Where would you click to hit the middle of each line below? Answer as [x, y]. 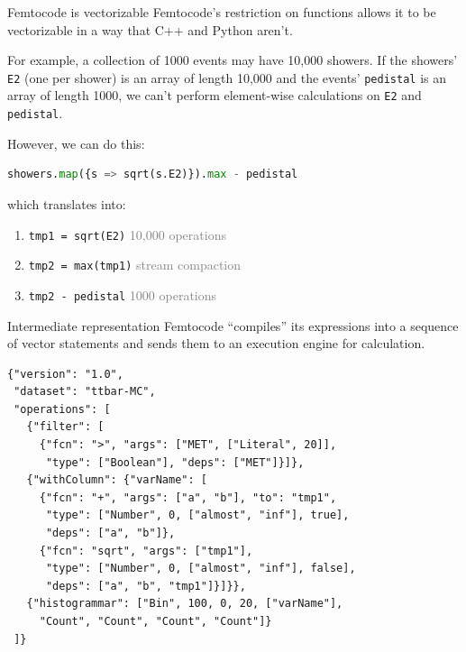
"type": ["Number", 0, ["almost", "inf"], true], [197, 515]
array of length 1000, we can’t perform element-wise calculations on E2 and [215, 95]
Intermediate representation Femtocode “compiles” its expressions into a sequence [233, 325]
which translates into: [67, 203]
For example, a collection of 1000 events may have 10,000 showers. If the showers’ [233, 60]
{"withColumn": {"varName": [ [117, 480]
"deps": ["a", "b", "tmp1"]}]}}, [146, 586]
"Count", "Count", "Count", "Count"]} [155, 621]
